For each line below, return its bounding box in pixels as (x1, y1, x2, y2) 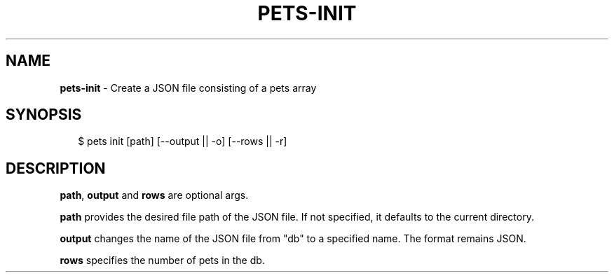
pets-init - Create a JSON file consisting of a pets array (60, 81, 317, 94)
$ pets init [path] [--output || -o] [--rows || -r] (78, 135, 287, 148)
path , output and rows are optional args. (60, 189, 249, 202)
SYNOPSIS (6, 106, 82, 124)
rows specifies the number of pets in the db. (60, 254, 265, 267)
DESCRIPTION (6, 159, 106, 177)
